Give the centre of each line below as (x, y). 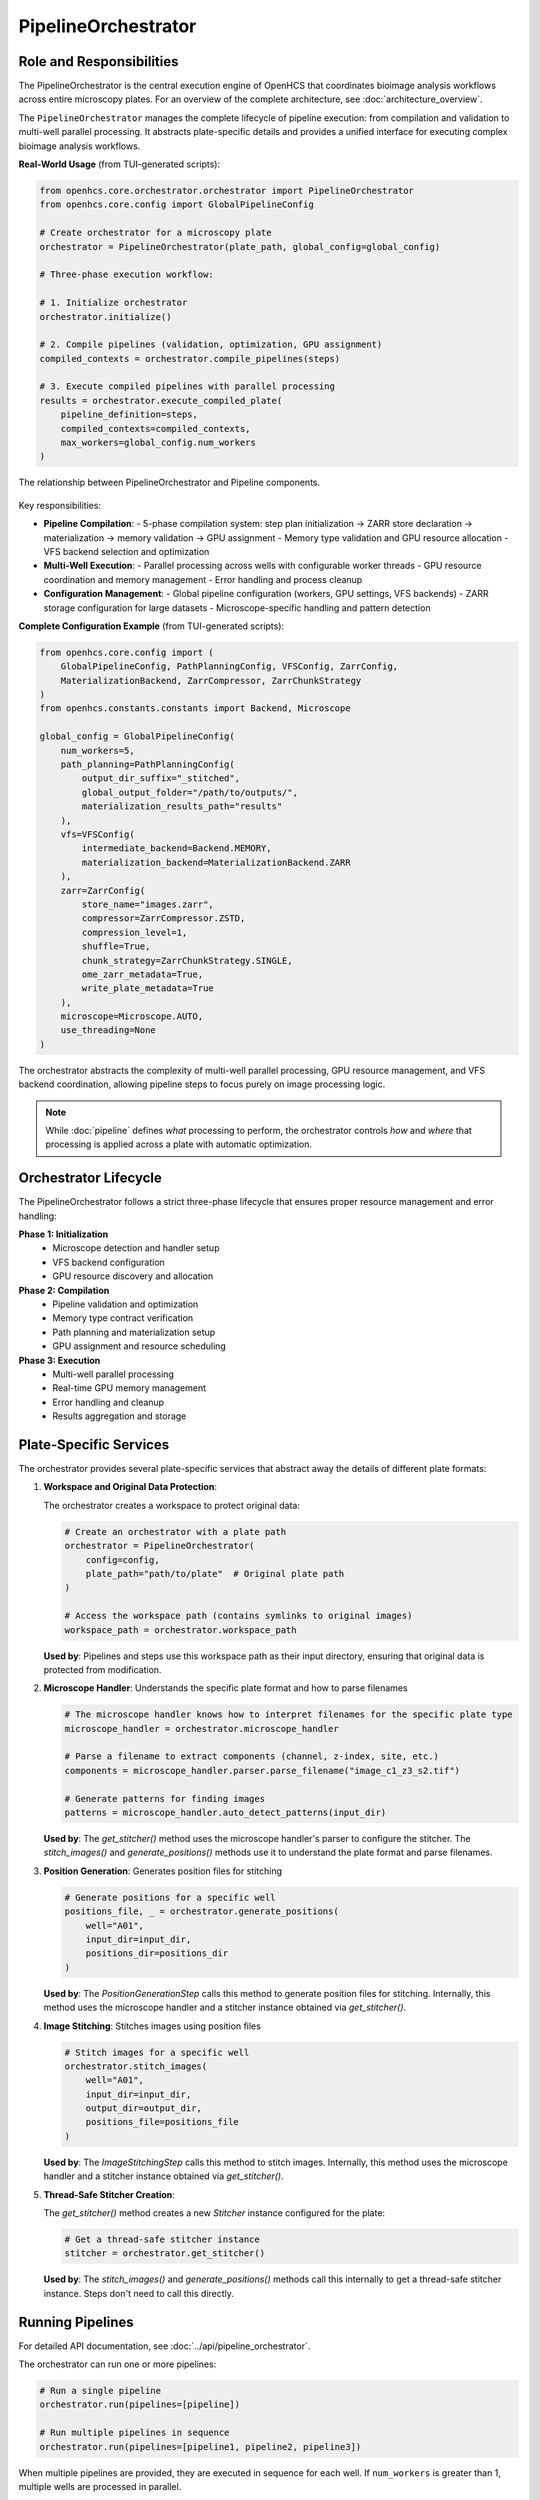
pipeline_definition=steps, (129, 414)
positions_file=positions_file (162, 2122)
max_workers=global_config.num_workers (158, 443)
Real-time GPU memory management (129, 1388)
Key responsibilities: (60, 505)
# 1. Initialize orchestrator (113, 303)
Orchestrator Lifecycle (90, 1178)
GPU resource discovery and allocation (133, 1276)
